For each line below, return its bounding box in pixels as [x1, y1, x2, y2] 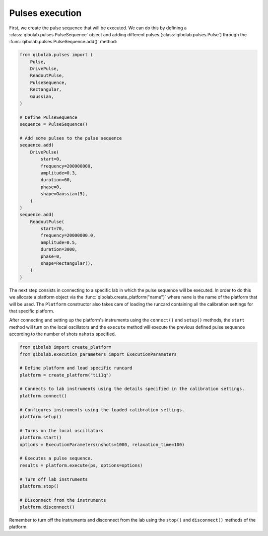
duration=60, [40, 177, 72, 183]
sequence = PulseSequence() [19, 122, 88, 127]
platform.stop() [19, 483, 60, 489]
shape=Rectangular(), [40, 261, 93, 266]
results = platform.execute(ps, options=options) [19, 462, 143, 468]
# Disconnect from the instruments [19, 497, 106, 503]
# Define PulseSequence [19, 114, 78, 120]
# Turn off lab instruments [19, 476, 88, 482]
